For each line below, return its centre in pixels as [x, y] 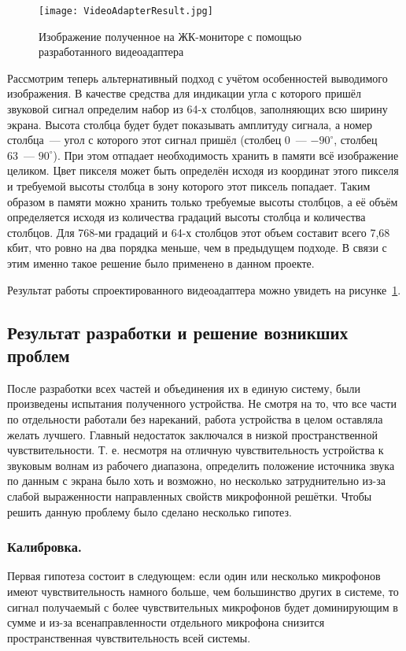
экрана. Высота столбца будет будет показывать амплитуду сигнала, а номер [190, 124]
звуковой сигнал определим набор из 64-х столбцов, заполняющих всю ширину [197, 109]
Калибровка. [45, 547]
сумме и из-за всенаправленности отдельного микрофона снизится [166, 622]
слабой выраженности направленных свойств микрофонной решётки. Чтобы [190, 496]
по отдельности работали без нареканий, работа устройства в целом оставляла [195, 418]
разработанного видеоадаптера [111, 52]
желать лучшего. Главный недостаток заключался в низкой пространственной [193, 434]
